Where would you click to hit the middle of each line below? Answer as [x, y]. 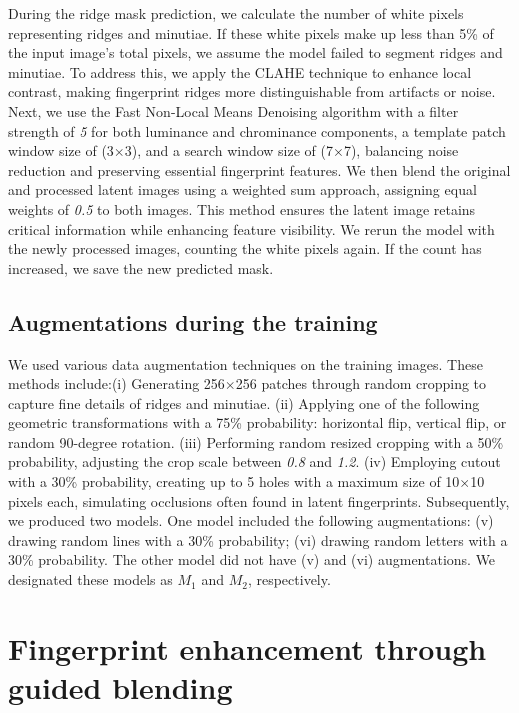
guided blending [120, 687]
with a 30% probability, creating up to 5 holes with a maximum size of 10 [234, 481]
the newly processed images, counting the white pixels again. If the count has [245, 248]
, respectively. [289, 579]
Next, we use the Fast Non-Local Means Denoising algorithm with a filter [233, 110]
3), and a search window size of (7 [228, 150]
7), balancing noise [401, 150]
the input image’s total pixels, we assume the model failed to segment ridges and [255, 52]
